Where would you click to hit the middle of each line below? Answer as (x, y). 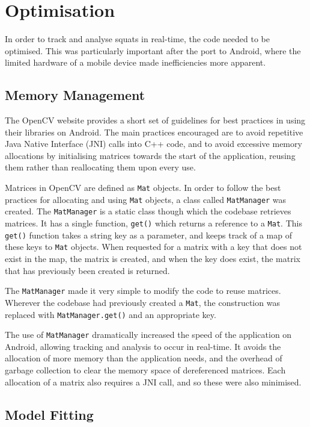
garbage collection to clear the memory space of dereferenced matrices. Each (145, 370)
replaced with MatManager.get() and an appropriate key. (111, 314)
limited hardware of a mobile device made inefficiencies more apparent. (135, 62)
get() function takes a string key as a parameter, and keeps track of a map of (148, 235)
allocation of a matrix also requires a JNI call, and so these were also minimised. (153, 382)
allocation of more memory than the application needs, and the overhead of (144, 358)
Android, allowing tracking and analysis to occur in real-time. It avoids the (143, 346)
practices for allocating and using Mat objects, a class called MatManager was (146, 199)
